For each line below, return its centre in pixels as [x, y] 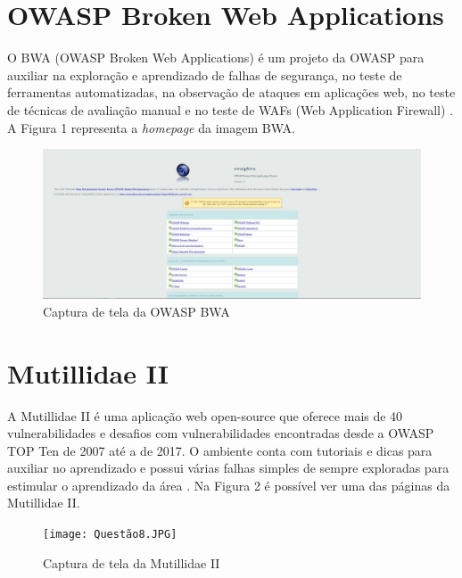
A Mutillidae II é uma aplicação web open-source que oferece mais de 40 [205, 415]
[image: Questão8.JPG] [110, 535]
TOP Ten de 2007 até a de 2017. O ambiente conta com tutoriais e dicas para [220, 450]
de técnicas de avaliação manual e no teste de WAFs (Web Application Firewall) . [230, 109]
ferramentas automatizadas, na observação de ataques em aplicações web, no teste [231, 92]
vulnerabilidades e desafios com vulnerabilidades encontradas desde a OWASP [221, 433]
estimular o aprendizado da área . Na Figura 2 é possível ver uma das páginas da [229, 485]
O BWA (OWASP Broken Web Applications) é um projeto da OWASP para [216, 58]
